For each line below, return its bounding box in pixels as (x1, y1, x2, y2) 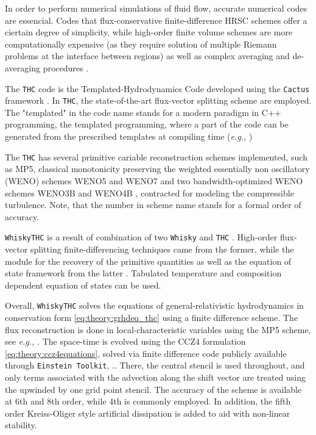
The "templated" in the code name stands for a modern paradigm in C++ (5, 106, 281, 118)
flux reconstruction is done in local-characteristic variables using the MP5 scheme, (5, 323, 311, 336)
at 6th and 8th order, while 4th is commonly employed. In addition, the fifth (5, 395, 291, 408)
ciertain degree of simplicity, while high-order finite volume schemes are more (5, 26, 293, 38)
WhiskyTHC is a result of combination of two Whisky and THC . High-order (5, 231, 278, 243)
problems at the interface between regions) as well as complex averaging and (5, 49, 290, 62)
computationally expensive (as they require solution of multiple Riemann (5, 37, 277, 50)
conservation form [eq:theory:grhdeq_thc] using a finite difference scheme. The (5, 311, 298, 323)
